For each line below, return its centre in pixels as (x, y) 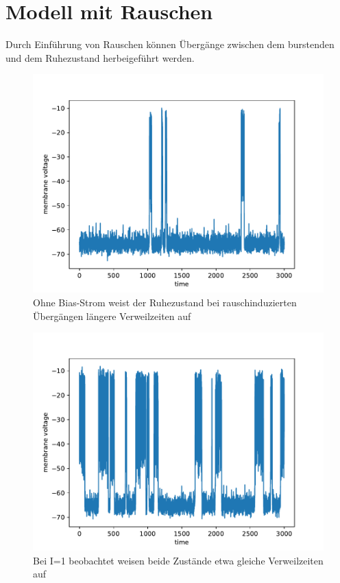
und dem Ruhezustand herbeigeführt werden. (100, 57)
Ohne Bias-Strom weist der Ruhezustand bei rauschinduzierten (165, 302)
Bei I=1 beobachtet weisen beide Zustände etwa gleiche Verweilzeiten (178, 560)
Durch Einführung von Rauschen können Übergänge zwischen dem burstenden (170, 44)
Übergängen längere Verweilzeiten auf (112, 316)
